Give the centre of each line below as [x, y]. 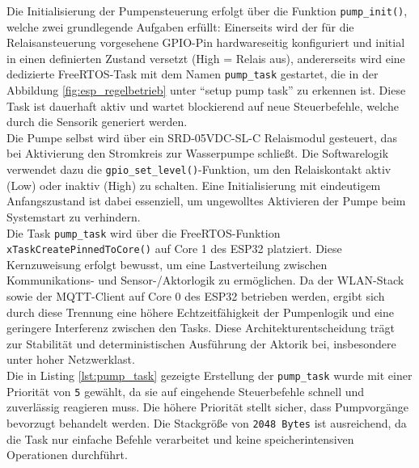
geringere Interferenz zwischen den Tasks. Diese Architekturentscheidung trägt [201, 328]
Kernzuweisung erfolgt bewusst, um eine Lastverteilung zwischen [167, 264]
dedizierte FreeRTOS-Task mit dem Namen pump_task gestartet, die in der [193, 74]
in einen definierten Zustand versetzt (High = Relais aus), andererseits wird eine [206, 58]
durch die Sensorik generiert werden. [97, 122]
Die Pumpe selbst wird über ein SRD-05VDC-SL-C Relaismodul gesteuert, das [202, 137]
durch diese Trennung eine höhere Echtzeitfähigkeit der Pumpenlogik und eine [200, 312]
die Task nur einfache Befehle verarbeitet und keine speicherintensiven [180, 438]
